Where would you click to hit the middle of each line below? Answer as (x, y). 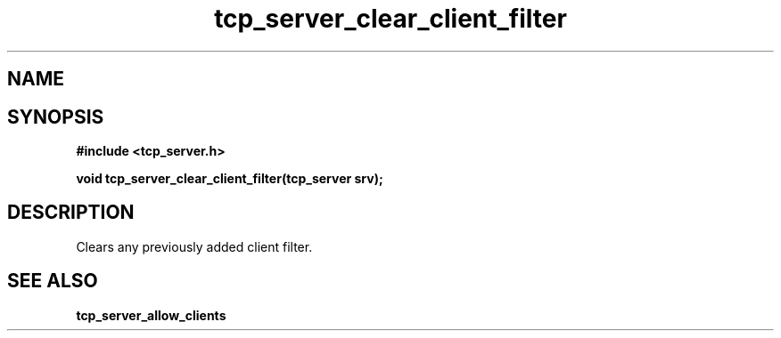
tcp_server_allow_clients (151, 315)
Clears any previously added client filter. (194, 246)
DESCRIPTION (71, 213)
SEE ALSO (53, 281)
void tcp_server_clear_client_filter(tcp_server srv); (230, 179)
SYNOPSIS (56, 117)
